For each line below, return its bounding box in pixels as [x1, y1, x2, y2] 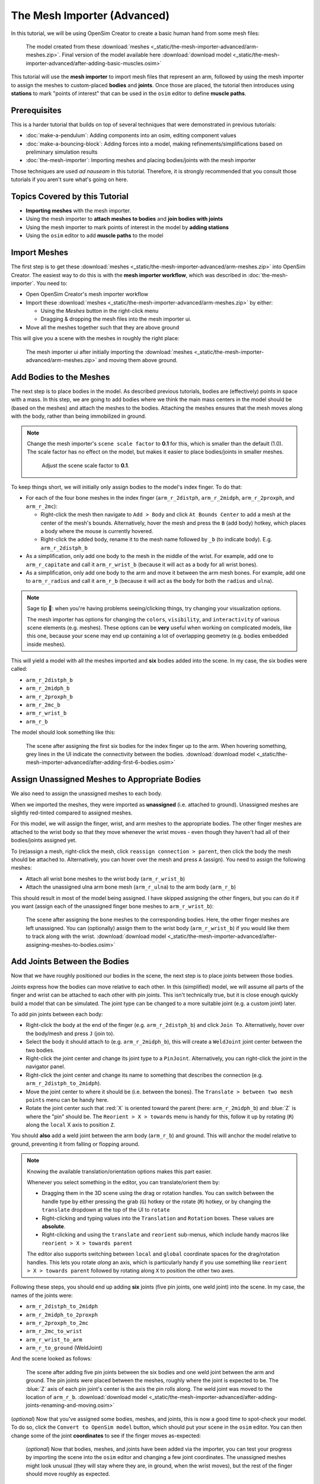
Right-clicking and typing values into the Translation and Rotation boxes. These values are [41, 1215, 274, 1222]
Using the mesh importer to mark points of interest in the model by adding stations [25, 223, 229, 231]
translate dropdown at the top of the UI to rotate [41, 1206, 170, 1213]
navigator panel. [25, 1063, 66, 1070]
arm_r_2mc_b [25, 702, 60, 709]
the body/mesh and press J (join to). [25, 1030, 115, 1037]
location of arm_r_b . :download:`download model [25, 1394, 148, 1401]
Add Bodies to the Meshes [11, 372, 110, 382]
